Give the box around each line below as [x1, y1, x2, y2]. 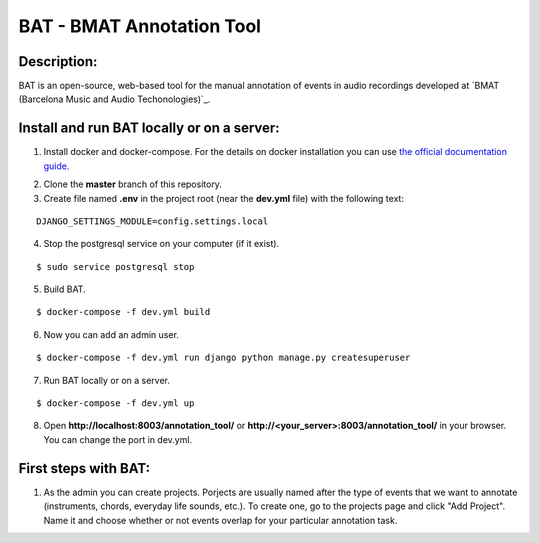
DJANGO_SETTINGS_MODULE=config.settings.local [36, 215, 269, 227]
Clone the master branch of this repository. [43, 178, 222, 190]
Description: [18, 53, 98, 70]
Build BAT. [43, 283, 86, 295]
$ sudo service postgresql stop [36, 261, 195, 272]
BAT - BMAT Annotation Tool [18, 15, 262, 37]
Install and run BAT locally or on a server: [18, 120, 280, 137]
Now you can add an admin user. [43, 328, 180, 340]
